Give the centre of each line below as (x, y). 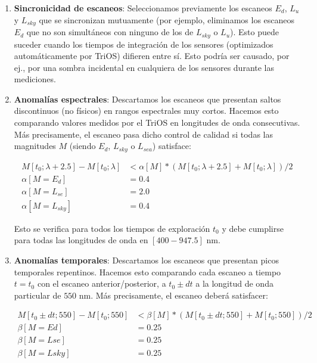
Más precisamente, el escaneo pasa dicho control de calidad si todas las (143, 134)
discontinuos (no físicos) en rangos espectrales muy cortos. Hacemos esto (146, 111)
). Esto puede (254, 32)
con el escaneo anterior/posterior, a (102, 283)
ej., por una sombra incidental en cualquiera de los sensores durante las (144, 67)
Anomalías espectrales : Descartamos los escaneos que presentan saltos (147, 99)
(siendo (83, 146)
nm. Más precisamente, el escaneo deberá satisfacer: (173, 295)
